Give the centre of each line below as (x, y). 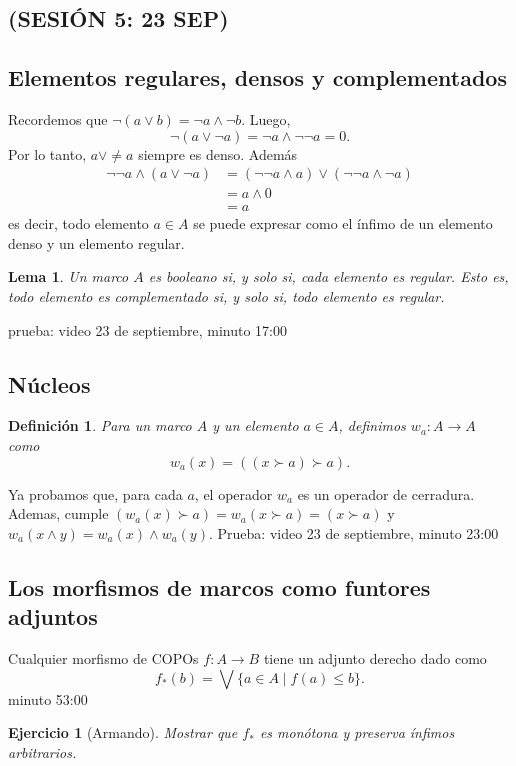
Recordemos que (58, 118)
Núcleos (49, 383)
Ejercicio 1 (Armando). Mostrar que (123, 732)
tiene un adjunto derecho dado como (375, 658)
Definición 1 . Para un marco (100, 425)
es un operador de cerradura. (386, 493)
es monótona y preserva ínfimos (357, 732)
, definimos (372, 425)
